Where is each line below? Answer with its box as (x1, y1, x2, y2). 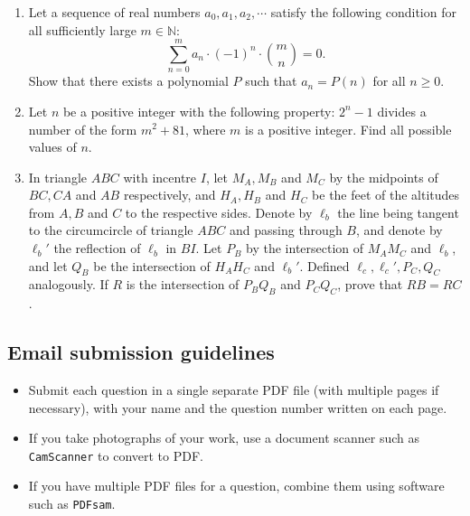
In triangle (28, 167, 88, 186)
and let (28, 256, 68, 275)
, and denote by (355, 220, 443, 239)
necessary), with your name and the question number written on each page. (28, 398, 447, 417)
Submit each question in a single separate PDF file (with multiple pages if (28, 380, 439, 399)
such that (245, 71, 297, 90)
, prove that (337, 275, 403, 294)
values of (28, 137, 77, 156)
